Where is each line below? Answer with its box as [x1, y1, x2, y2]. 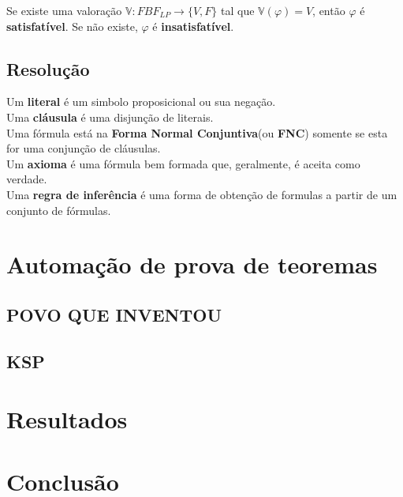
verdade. [6, 171, 47, 187]
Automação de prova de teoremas [6, 248, 378, 281]
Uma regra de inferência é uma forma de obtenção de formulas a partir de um [6, 186, 397, 202]
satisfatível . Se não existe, [6, 17, 138, 34]
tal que [221, 2, 255, 18]
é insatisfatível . [152, 17, 234, 34]
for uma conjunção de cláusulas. [6, 140, 161, 156]
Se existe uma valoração [6, 2, 122, 18]
